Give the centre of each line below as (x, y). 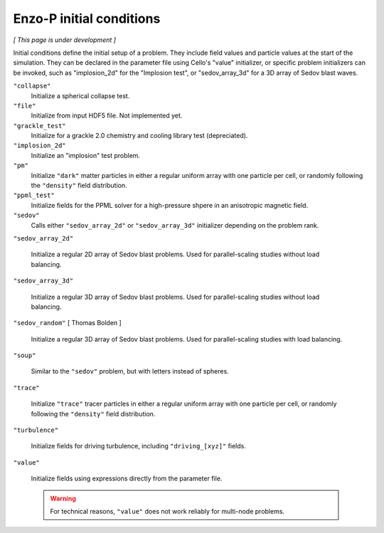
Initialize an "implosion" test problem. (86, 155)
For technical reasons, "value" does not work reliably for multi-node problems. (167, 511)
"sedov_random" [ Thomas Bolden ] (68, 323)
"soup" (25, 355)
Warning (63, 498)
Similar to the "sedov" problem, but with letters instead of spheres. (130, 371)
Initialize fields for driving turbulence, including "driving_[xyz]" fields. (139, 446)
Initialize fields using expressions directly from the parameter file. (127, 479)
